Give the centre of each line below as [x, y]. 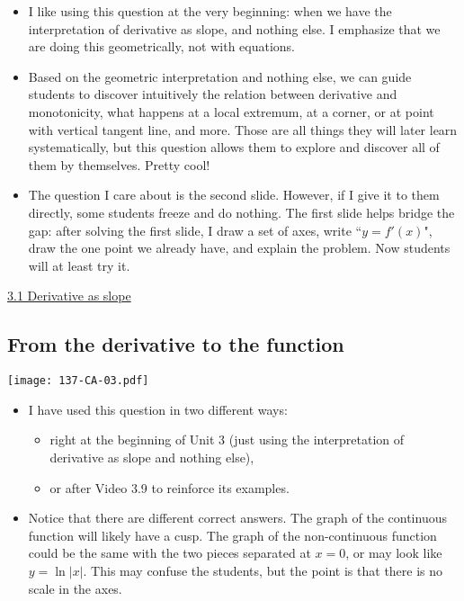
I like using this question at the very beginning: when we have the [210, 11]
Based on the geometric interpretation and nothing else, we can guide [220, 76]
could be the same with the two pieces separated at [170, 553]
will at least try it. [79, 265]
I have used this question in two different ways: [158, 409]
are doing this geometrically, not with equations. [161, 46]
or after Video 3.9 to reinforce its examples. [170, 487]
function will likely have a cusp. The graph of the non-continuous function [232, 535]
